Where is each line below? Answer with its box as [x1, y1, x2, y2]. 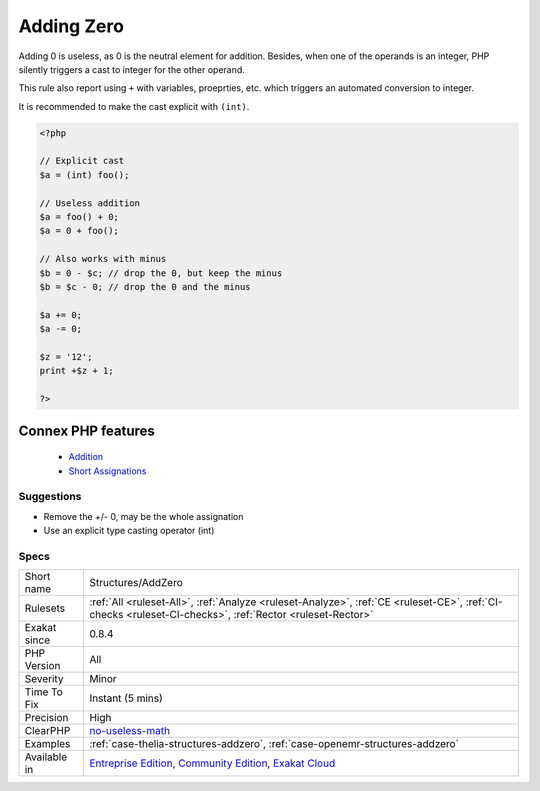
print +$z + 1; [39, 365, 114, 377]
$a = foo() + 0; [39, 211, 120, 223]
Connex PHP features [18, 422, 155, 439]
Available [24, 750, 68, 764]
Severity [24, 672, 64, 686]
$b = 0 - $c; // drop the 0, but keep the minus [39, 267, 283, 279]
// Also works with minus [39, 253, 167, 265]
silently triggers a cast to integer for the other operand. [18, 63, 245, 75]
